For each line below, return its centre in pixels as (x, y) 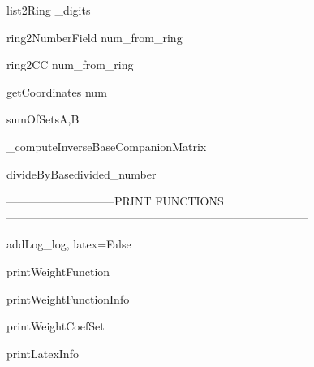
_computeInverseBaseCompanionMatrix (107, 146)
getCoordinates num (57, 91)
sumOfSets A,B (43, 119)
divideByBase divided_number (82, 173)
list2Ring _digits (49, 10)
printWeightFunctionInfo (68, 298)
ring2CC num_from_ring (70, 65)
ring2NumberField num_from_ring (95, 37)
